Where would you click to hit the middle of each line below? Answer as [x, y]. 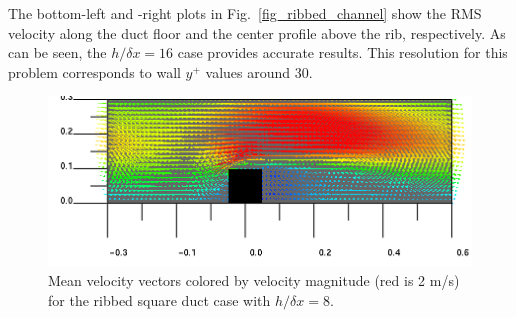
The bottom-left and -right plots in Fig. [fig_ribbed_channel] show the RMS [245, 13]
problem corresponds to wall [94, 71]
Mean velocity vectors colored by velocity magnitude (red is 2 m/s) [254, 280]
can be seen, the [57, 52]
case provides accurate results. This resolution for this [342, 52]
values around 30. [259, 71]
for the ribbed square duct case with [159, 299]
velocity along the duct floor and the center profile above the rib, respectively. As [257, 32]
